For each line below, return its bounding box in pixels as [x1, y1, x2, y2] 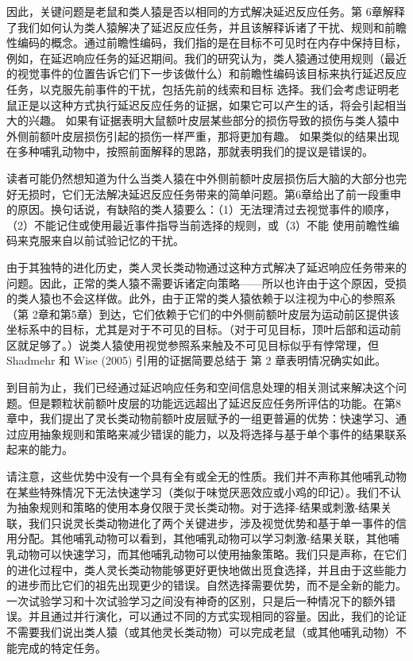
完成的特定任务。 [17, 639, 106, 655]
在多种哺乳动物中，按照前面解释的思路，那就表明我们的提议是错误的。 [6, 143, 373, 160]
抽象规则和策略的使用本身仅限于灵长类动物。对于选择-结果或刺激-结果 [17, 499, 381, 516]
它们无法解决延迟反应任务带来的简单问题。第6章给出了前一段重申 [61, 185, 401, 202]
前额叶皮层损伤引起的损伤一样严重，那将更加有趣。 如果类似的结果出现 [28, 127, 399, 144]
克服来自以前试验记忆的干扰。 [28, 232, 184, 249]
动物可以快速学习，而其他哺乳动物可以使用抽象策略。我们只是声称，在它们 [17, 546, 407, 562]
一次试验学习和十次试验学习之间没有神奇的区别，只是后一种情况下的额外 [6, 592, 384, 609]
